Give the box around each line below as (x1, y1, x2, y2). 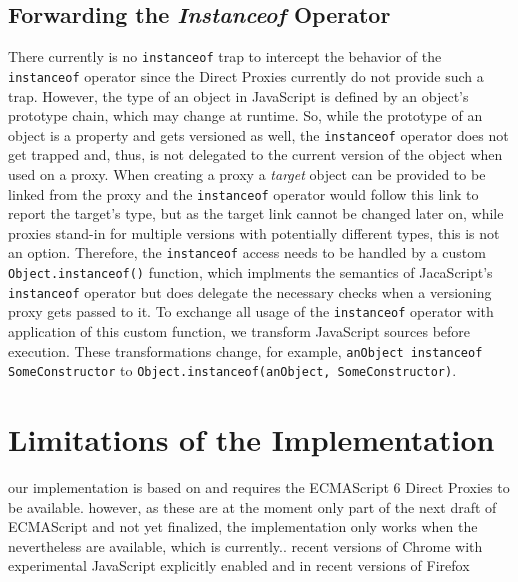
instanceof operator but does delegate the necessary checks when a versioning (8, 281, 492, 302)
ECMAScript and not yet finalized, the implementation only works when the (8, 516, 478, 537)
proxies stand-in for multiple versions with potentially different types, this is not (8, 222, 500, 243)
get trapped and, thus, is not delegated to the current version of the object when (8, 144, 503, 165)
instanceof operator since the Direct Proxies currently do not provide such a (8, 65, 484, 86)
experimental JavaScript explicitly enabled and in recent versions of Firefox (8, 555, 470, 576)
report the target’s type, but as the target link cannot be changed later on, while (8, 203, 504, 224)
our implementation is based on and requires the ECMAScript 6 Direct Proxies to (8, 477, 510, 498)
